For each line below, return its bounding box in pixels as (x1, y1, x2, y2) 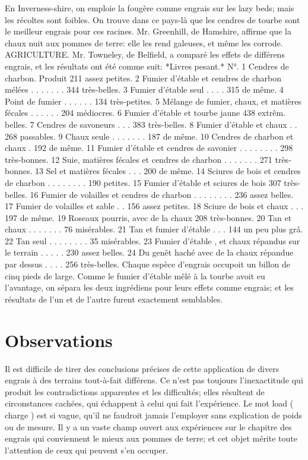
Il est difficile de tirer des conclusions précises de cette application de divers (5, 362, 280, 374)
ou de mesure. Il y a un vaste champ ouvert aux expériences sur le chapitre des (5, 420, 292, 433)
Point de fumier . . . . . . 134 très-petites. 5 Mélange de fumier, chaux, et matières (5, 94, 301, 107)
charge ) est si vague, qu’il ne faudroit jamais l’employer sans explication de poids (5, 408, 302, 421)
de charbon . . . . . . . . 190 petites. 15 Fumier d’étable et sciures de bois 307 (5, 176, 281, 188)
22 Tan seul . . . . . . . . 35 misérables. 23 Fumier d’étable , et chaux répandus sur (5, 234, 300, 247)
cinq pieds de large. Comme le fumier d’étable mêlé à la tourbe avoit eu (5, 269, 265, 282)
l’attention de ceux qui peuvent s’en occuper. (5, 443, 169, 456)
